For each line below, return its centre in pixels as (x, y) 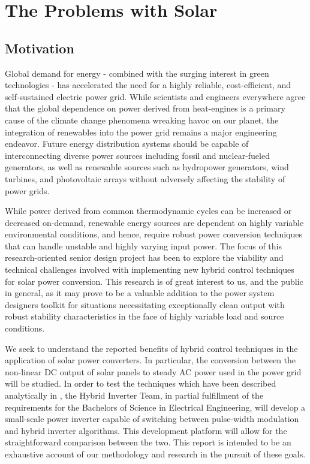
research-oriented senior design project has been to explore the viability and (144, 257)
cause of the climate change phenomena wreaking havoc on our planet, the (142, 120)
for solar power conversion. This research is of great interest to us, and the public (154, 281)
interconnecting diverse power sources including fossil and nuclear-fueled (137, 155)
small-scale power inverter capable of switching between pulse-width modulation (152, 419)
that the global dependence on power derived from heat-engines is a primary (145, 108)
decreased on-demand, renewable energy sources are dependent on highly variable (154, 222)
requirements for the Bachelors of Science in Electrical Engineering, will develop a (155, 407)
